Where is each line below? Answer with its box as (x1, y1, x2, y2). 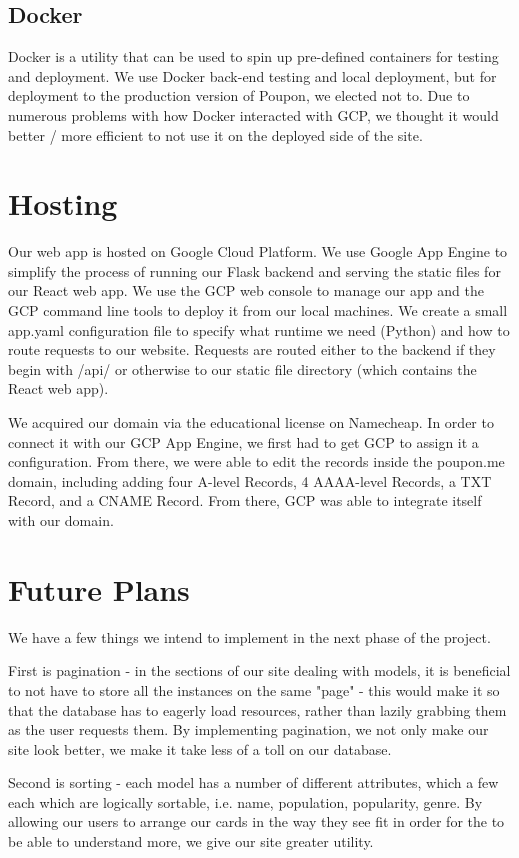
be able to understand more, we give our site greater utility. (8, 831, 374, 852)
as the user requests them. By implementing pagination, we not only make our (8, 719, 489, 740)
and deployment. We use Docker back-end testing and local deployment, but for (8, 65, 497, 86)
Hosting (8, 183, 118, 224)
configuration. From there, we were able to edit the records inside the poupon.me (8, 451, 505, 472)
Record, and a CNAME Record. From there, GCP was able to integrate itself (8, 490, 482, 511)
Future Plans (8, 568, 190, 609)
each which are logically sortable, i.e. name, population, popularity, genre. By (8, 791, 483, 812)
